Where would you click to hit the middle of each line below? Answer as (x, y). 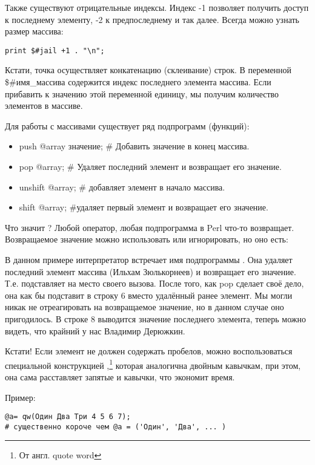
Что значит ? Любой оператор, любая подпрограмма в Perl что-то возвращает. (150, 227)
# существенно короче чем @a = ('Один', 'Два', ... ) (116, 427)
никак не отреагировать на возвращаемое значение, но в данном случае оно (144, 307)
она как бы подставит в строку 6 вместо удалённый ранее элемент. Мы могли (149, 295)
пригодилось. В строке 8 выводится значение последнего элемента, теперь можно (156, 318)
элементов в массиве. (44, 106)
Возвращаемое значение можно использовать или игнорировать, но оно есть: (147, 239)
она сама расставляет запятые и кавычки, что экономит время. (120, 376)
